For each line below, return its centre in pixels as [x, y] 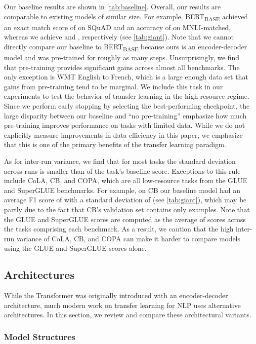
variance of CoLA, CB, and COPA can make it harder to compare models [128, 238]
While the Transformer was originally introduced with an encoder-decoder [116, 295]
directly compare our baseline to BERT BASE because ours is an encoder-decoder [126, 47]
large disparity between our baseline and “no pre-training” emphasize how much [125, 115]
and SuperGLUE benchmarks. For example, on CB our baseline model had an [122, 190]
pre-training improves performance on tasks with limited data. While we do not [125, 125]
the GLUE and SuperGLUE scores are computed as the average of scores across [125, 219]
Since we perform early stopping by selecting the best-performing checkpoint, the [127, 106]
